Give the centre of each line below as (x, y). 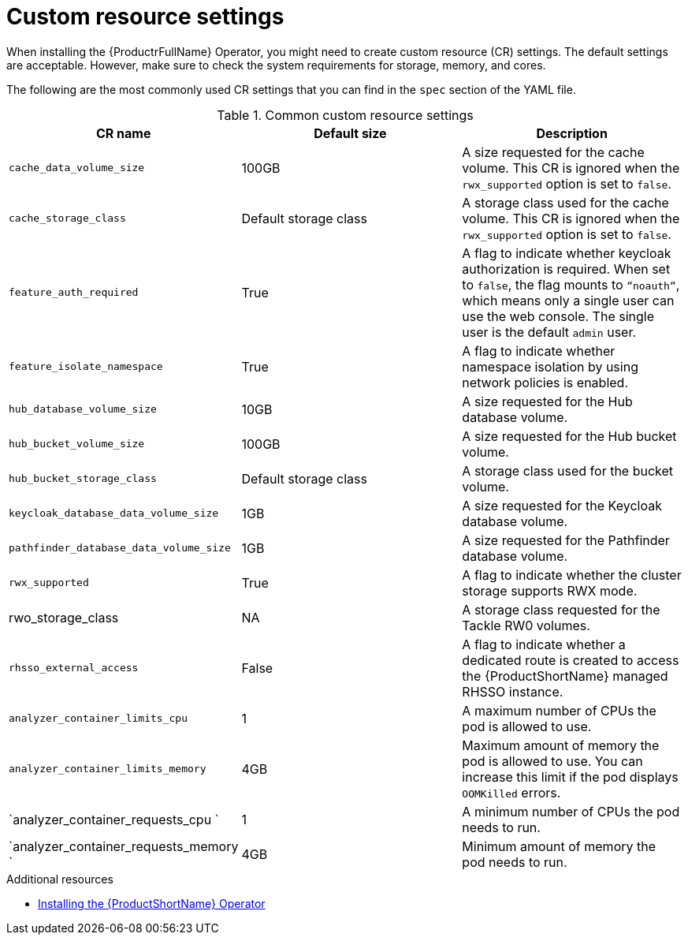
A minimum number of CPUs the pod (571, 811)
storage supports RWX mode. (550, 590)
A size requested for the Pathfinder (566, 540)
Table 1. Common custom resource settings (345, 115)
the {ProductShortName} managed (565, 676)
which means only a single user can (568, 300)
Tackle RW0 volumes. (526, 625)
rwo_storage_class (64, 617)
